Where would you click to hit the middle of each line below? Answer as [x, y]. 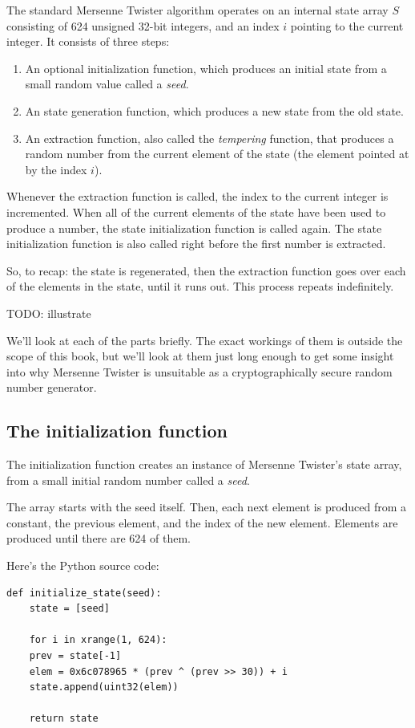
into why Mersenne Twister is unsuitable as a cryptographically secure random [199, 371]
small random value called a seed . [107, 84]
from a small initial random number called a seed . [128, 480]
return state [64, 719]
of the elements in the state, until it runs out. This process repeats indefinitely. [200, 286]
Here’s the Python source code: [83, 565]
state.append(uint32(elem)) [104, 687]
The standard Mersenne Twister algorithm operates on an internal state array [197, 10]
